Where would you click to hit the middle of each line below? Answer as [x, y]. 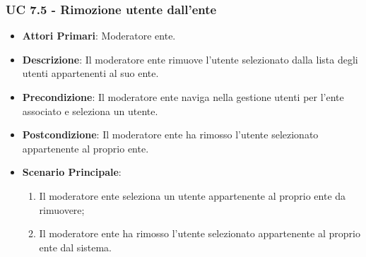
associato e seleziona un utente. [90, 110]
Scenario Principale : [72, 172]
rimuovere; [62, 209]
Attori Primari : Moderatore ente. [99, 36]
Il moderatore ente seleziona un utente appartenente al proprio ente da [193, 195]
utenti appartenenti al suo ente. [90, 73]
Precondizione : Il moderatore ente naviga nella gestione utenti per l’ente [183, 97]
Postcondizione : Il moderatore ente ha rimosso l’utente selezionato [170, 135]
